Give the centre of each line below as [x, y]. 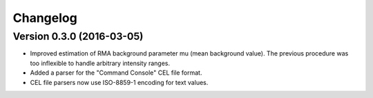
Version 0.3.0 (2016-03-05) [78, 36]
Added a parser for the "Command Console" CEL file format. [116, 73]
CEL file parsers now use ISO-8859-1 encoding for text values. [119, 82]
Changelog [45, 18]
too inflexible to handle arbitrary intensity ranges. [100, 63]
